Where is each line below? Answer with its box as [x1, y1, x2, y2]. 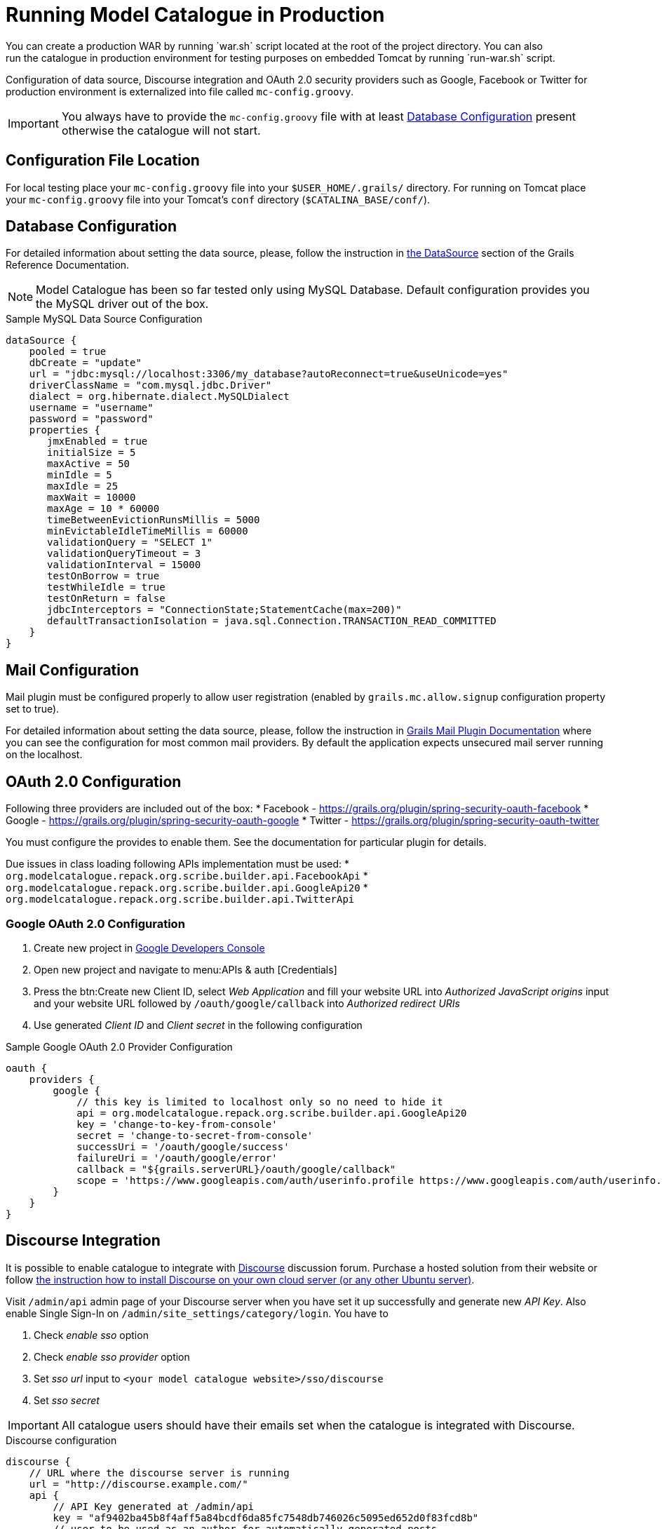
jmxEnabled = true [47, 436, 148, 447]
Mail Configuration [6, 661, 139, 679]
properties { [29, 424, 100, 436]
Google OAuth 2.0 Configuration [6, 916, 185, 931]
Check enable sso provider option [34, 1350, 190, 1363]
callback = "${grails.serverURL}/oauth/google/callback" [76, 1163, 396, 1175]
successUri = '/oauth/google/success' [76, 1140, 290, 1152]
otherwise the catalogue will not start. [61, 123, 261, 137]
